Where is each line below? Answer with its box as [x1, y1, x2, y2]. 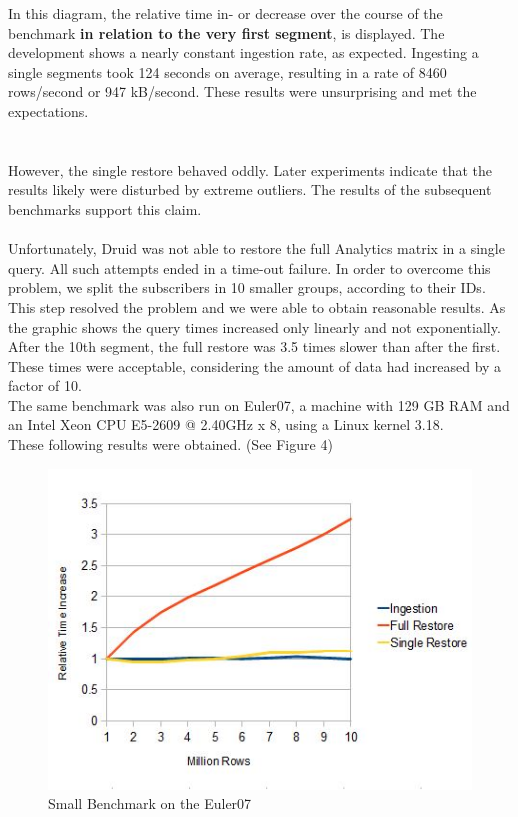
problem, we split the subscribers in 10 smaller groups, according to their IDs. [8, 277, 486, 298]
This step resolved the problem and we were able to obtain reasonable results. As [8, 296, 506, 317]
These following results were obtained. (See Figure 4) [8, 434, 333, 455]
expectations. [8, 100, 89, 121]
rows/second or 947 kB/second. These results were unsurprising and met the [8, 81, 477, 102]
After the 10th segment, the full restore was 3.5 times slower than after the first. [8, 336, 501, 357]
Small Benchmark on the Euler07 [48, 793, 252, 814]
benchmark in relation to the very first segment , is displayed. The [8, 22, 445, 43]
